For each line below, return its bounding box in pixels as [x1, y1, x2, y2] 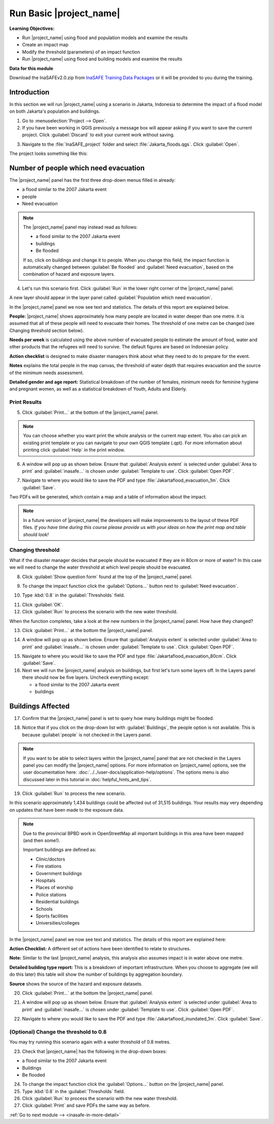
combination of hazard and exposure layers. [23, 271, 115, 277]
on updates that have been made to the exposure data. [9, 807, 124, 813]
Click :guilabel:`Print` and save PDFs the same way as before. [22, 1102, 151, 1109]
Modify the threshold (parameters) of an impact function [22, 49, 141, 55]
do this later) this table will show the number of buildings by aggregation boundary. [9, 971, 183, 977]
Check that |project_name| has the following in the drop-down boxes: [22, 1048, 167, 1054]
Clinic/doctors [36, 856, 65, 862]
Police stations [36, 891, 67, 898]
